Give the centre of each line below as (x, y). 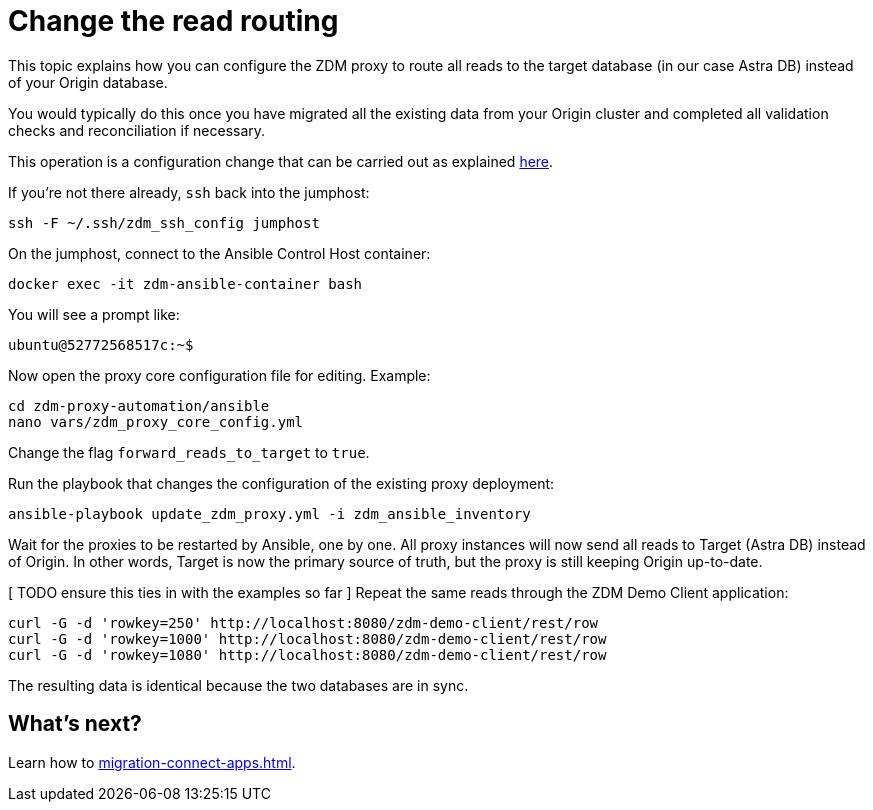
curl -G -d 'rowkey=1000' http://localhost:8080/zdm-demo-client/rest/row (307, 638)
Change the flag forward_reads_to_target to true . (189, 452)
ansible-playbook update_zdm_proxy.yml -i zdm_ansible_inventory (269, 513)
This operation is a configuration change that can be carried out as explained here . (281, 161)
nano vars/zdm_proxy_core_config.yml (156, 421)
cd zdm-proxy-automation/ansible (139, 405)
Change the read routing (173, 21)
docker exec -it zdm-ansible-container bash (185, 283)
